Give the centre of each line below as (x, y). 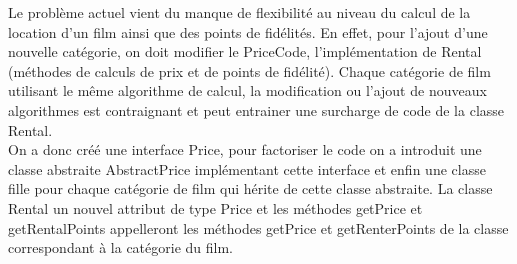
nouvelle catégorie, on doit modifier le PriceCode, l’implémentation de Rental (245, 51)
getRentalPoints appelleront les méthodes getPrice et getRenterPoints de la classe (258, 227)
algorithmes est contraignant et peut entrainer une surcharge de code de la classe (256, 109)
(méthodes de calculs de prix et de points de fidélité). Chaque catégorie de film (249, 70)
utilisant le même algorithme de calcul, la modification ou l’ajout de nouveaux (247, 90)
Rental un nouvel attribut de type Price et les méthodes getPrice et (215, 207)
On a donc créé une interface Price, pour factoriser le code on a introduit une (245, 149)
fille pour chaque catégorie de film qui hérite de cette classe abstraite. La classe (250, 188)
